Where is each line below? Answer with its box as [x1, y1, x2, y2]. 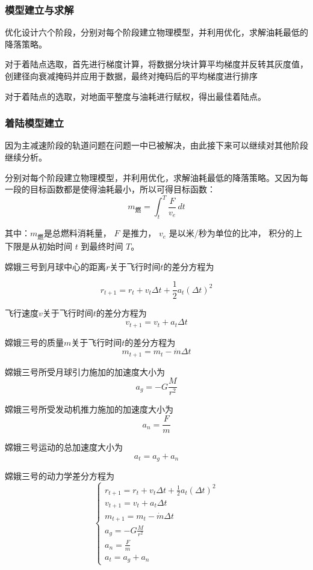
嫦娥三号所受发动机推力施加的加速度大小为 [5, 403, 173, 415]
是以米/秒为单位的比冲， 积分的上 [169, 227, 303, 239]
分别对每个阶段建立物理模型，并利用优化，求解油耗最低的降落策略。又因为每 [5, 171, 308, 183]
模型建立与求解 [5, 2, 74, 17]
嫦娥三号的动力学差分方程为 [5, 470, 114, 482]
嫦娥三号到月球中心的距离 [5, 260, 106, 272]
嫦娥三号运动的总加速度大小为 [5, 441, 123, 453]
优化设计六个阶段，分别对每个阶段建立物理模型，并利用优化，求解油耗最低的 [5, 26, 308, 38]
